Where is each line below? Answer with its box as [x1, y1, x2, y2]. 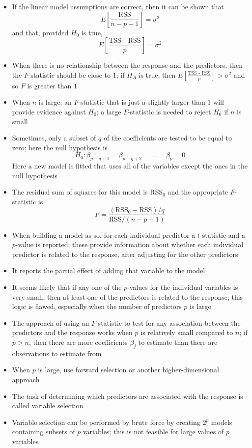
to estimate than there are [138, 336, 218, 347]
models [211, 417, 232, 427]
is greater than [27, 80, 72, 90]
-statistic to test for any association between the [95, 317, 241, 328]
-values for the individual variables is [127, 281, 238, 292]
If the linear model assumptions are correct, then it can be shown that [12, 1, 224, 11]
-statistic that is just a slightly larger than [78, 97, 205, 107]
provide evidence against [12, 106, 86, 116]
